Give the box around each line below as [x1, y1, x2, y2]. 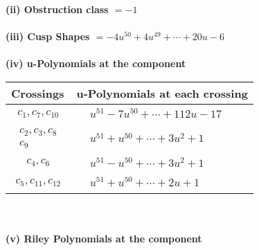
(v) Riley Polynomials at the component [6, 231, 202, 245]
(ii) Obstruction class [6, 2, 109, 16]
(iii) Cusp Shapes [6, 29, 90, 44]
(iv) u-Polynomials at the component [6, 56, 186, 71]
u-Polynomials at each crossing [76, 84, 248, 101]
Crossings [11, 84, 64, 101]
